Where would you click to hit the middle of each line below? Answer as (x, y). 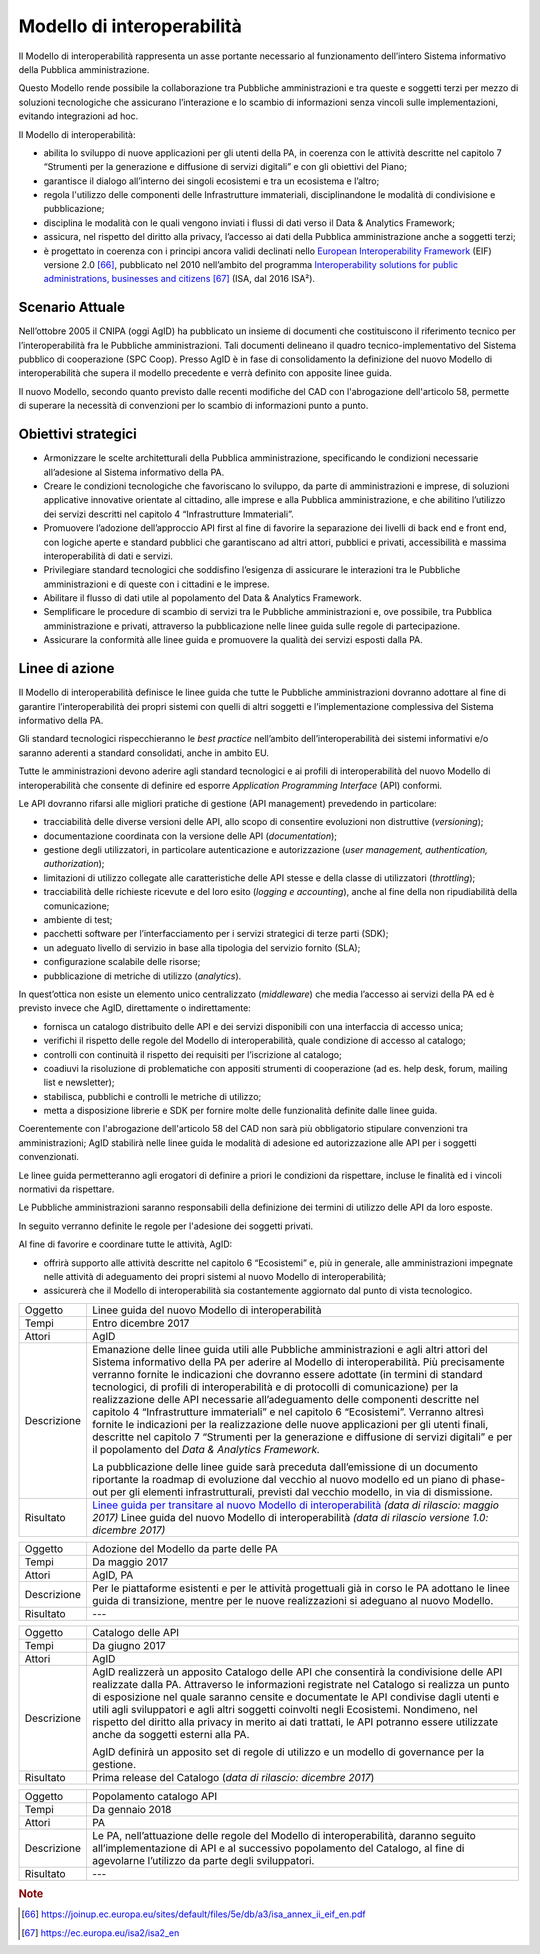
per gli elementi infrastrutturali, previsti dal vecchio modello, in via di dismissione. (302, 1492)
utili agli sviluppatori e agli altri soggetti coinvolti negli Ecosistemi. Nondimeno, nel (284, 1709)
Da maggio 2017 (130, 1562)
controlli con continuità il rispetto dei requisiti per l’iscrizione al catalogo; (192, 1054)
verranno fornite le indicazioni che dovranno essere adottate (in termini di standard (287, 1374)
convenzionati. (49, 1157)
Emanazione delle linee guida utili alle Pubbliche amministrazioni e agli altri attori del (290, 1349)
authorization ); (74, 864)
